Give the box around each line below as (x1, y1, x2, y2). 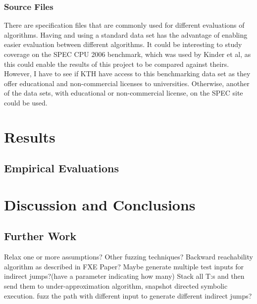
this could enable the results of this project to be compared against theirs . (4, 58, 229, 69)
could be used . (4, 97, 48, 107)
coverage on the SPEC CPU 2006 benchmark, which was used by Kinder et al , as (4, 49, 251, 59)
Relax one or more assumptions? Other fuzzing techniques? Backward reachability (4, 252, 253, 262)
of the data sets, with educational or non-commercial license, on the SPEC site (4, 88, 243, 98)
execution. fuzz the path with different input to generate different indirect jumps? (4, 290, 252, 301)
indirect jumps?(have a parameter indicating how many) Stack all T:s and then (4, 271, 245, 281)
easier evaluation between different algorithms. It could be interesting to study (4, 39, 242, 50)
